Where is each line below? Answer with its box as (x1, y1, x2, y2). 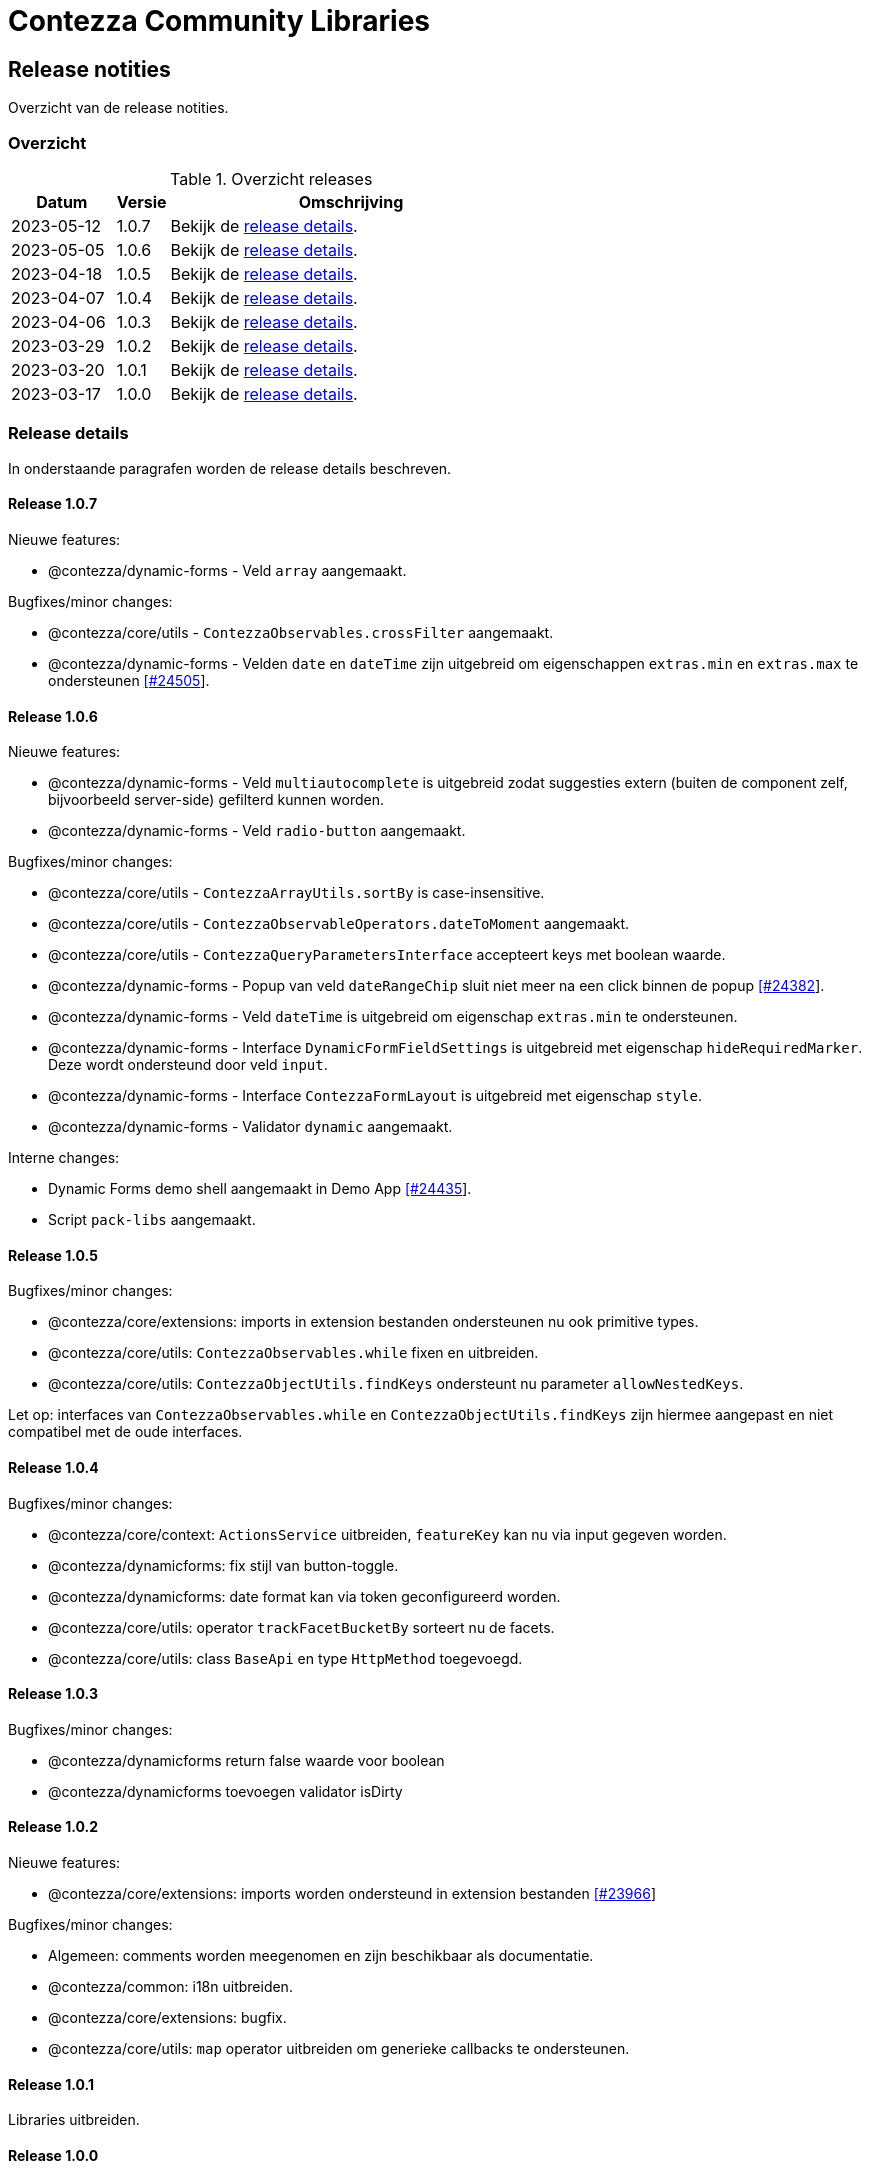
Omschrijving (298, 191, 404, 212)
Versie (116, 191, 167, 212)
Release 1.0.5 (8, 1246, 98, 1264)
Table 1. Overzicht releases (170, 168, 373, 189)
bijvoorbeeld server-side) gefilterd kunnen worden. (48, 791, 384, 809)
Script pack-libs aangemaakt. (48, 1211, 256, 1229)
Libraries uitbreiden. (8, 2111, 140, 2129)
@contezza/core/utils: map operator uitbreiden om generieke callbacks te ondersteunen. (48, 2039, 630, 2057)
